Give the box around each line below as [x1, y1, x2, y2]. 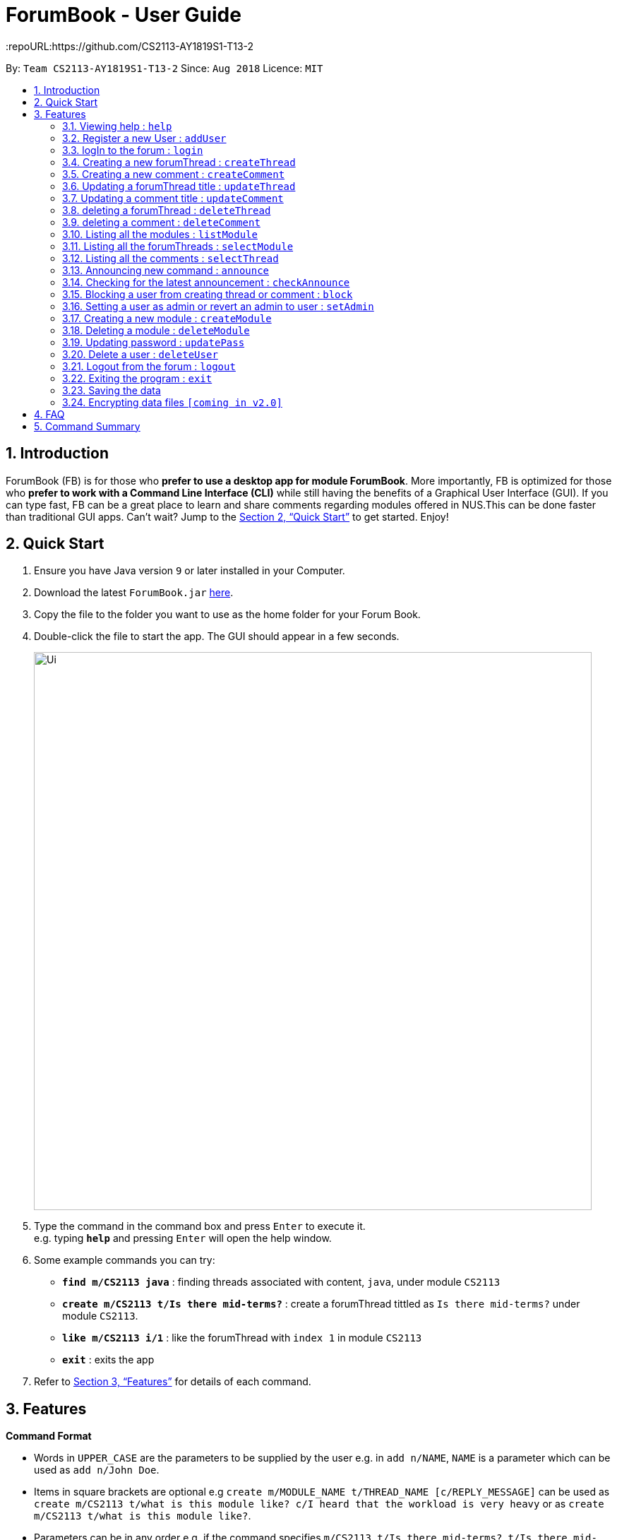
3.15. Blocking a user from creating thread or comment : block [62, 288, 353, 300]
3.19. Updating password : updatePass [62, 336, 245, 348]
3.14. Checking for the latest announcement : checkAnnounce [62, 276, 350, 288]
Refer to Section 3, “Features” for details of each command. [34, 1375, 311, 1388]
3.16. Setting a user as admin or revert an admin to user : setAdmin [62, 300, 374, 312]
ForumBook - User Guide [6, 3, 241, 27]
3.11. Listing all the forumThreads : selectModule [62, 239, 294, 252]
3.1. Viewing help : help [62, 119, 172, 132]
